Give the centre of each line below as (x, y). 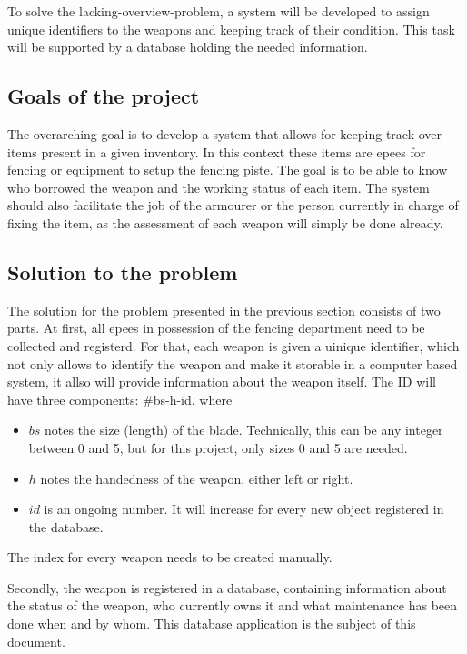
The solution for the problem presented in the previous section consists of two (224, 310)
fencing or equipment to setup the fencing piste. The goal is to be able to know (228, 170)
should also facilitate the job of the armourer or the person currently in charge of (233, 205)
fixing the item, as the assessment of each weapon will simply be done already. (225, 222)
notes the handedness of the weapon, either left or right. (197, 478)
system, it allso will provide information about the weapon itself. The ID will (222, 382)
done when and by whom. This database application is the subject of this (212, 624)
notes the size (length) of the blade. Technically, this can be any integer (244, 430)
